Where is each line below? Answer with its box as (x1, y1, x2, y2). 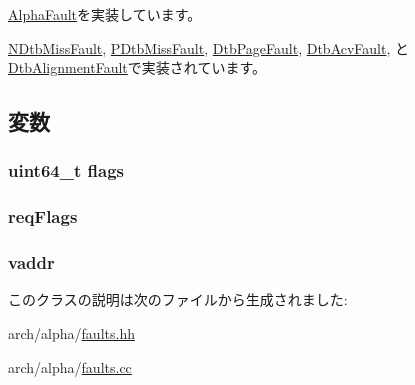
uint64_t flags (8, 158, 124, 183)
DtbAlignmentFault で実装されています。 (8, 57, 266, 78)
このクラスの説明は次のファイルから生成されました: (8, 289, 348, 310)
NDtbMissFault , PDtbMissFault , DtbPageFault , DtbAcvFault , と (8, 37, 410, 58)
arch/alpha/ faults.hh (8, 323, 135, 344)
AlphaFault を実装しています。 (8, 4, 202, 24)
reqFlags (8, 204, 78, 229)
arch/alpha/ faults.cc (8, 356, 132, 377)
